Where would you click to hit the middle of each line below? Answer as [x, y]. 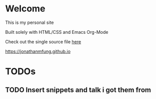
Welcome [25, 9]
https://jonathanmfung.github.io [38, 51]
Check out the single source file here [43, 42]
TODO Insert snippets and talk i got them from [78, 90]
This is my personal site [29, 22]
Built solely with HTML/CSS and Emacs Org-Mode [57, 32]
